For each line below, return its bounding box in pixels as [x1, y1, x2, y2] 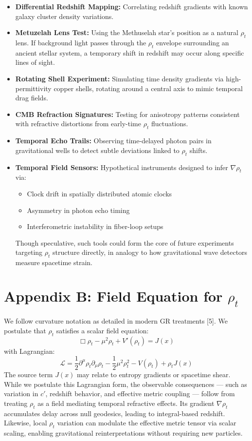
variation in [4, 388, 38, 399]
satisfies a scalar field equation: [56, 325, 149, 335]
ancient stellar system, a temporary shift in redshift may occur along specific [15, 47, 244, 58]
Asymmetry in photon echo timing [27, 205, 130, 215]
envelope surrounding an [156, 37, 229, 47]
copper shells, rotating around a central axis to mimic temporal [54, 83, 243, 93]
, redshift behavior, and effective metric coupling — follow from [45, 388, 235, 399]
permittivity [15, 83, 52, 93]
